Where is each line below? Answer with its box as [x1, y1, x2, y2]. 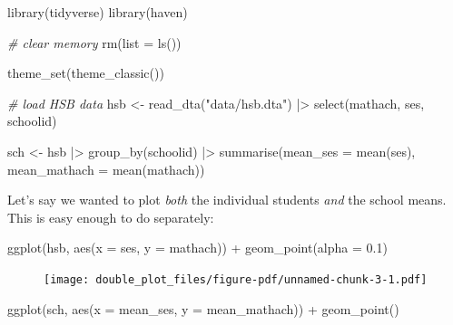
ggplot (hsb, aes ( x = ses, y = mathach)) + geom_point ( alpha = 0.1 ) [7, 238, 388, 257]
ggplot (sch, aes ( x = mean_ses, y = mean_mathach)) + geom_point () [7, 299, 399, 318]
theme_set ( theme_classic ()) [7, 63, 164, 82]
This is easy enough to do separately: [7, 207, 214, 226]
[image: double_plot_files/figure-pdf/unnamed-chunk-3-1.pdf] [44, 272, 428, 286]
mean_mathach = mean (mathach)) [7, 159, 205, 178]
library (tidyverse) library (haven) [7, 3, 188, 21]
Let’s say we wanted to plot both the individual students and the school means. [7, 190, 447, 209]
